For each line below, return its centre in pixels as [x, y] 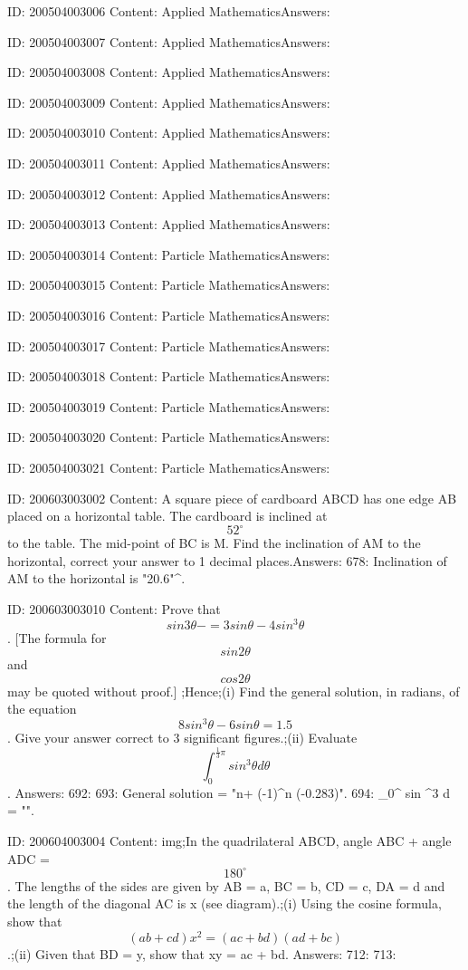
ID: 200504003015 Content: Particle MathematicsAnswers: [169, 285]
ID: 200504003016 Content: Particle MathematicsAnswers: [169, 315]
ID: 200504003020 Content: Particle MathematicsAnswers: [169, 437]
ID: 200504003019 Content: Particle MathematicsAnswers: [169, 406]
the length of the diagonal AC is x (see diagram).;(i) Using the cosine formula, [224, 903]
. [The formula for [57, 637]
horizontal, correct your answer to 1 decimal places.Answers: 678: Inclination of [227, 560]
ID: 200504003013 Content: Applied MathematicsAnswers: [169, 224]
